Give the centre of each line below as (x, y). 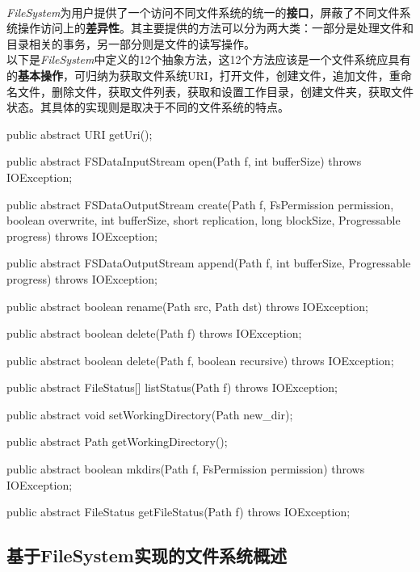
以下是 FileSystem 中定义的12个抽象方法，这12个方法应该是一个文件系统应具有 (209, 59)
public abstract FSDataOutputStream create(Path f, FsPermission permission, (200, 204)
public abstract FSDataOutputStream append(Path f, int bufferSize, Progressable (209, 263)
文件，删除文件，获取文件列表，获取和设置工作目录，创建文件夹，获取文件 (215, 91)
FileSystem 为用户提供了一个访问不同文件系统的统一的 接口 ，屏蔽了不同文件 (203, 12)
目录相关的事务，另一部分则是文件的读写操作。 (131, 43)
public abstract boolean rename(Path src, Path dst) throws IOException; (187, 306)
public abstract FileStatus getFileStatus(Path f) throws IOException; (178, 512)
